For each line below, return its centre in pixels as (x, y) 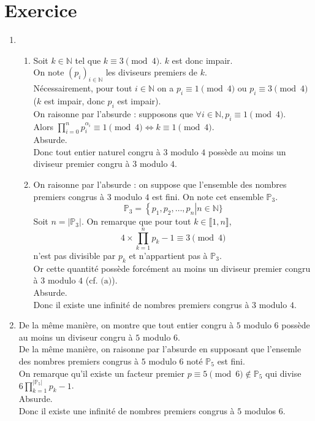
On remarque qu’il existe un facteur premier (101, 373)
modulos (260, 410)
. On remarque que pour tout (136, 221)
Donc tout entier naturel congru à (97, 151)
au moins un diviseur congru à (76, 337)
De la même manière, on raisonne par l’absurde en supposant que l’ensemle (160, 349)
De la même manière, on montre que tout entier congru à (126, 325)
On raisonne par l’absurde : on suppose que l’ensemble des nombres (160, 184)
